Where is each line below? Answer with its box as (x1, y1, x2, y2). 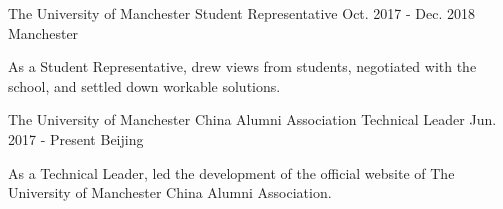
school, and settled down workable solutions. (8, 75, 281, 96)
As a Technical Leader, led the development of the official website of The (8, 162, 455, 183)
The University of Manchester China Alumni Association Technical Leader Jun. (8, 109, 497, 130)
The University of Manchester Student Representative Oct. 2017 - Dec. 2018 (8, 3, 476, 23)
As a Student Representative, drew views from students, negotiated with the (8, 56, 477, 77)
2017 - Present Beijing (8, 128, 144, 149)
